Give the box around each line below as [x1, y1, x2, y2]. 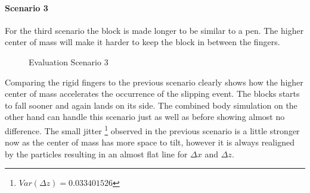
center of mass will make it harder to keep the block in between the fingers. [5, 36, 280, 48]
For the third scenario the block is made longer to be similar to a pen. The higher [5, 24, 304, 36]
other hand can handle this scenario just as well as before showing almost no [5, 110, 285, 123]
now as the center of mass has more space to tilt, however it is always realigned [5, 136, 294, 148]
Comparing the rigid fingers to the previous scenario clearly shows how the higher [5, 75, 303, 88]
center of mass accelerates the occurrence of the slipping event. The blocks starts [5, 87, 300, 100]
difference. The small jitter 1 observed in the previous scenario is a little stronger [5, 122, 300, 137]
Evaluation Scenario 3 [29, 55, 108, 68]
